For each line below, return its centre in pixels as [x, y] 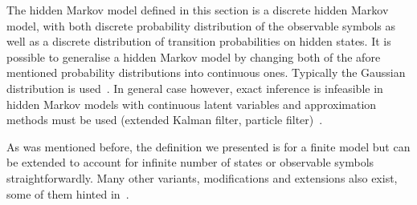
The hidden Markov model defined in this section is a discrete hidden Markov [198, 10]
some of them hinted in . [68, 193]
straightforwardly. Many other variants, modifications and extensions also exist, [202, 177]
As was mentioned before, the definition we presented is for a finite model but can [208, 146]
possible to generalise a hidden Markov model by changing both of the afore [194, 56]
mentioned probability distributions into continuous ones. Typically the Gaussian [206, 72]
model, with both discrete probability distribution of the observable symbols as [201, 25]
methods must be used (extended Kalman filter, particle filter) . [165, 120]
